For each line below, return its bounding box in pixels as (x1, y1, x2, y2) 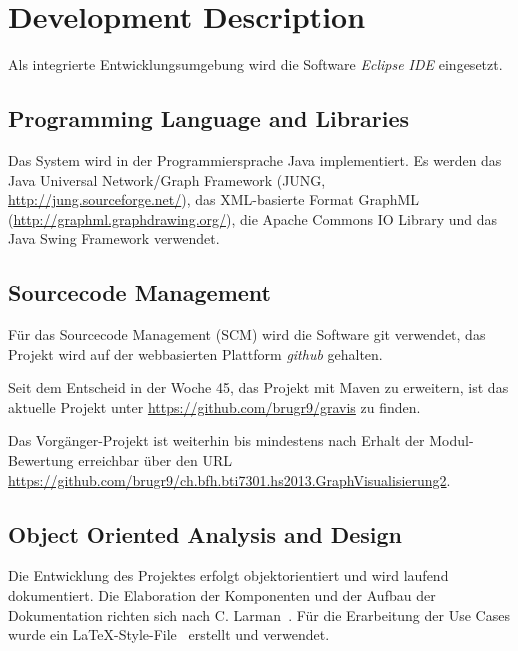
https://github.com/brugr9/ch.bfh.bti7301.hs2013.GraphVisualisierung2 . (8, 469, 451, 490)
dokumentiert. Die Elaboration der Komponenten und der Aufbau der (8, 585, 436, 606)
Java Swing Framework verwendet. (8, 228, 220, 249)
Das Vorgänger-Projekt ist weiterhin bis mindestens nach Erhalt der (8, 430, 425, 451)
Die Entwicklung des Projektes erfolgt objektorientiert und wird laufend (8, 565, 449, 586)
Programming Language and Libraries (8, 103, 410, 134)
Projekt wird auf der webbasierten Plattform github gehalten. (8, 343, 383, 364)
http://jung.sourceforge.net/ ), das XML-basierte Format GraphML (8, 189, 420, 210)
